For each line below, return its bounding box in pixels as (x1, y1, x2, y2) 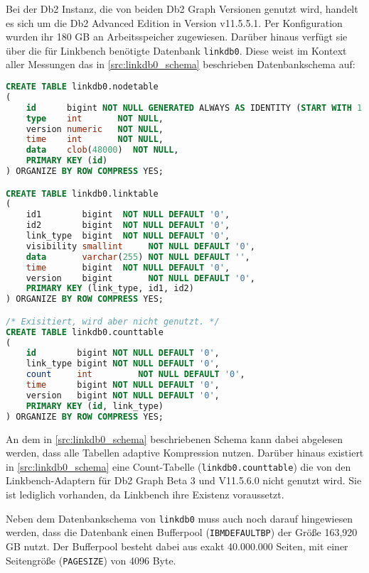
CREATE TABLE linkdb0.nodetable (6, 82, 159, 92)
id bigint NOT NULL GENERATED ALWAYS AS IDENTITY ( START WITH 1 (26, 102, 363, 113)
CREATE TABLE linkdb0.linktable (6, 188, 159, 199)
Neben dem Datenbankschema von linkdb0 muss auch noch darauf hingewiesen (6, 511, 353, 525)
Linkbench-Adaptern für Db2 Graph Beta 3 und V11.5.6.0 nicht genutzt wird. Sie (6, 473, 362, 488)
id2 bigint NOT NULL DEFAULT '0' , (26, 220, 230, 231)
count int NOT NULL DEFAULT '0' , (26, 369, 245, 380)
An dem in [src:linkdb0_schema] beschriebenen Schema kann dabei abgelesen (6, 431, 343, 446)
